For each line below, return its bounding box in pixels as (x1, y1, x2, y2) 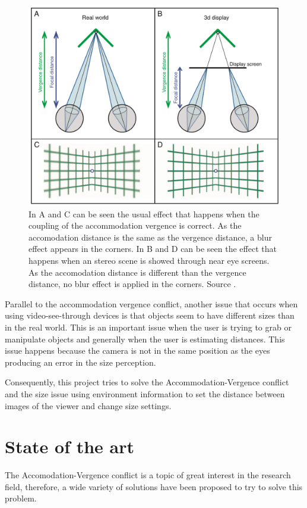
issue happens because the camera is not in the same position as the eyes (5, 344, 270, 357)
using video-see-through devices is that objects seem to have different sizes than (5, 309, 295, 322)
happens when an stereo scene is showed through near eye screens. (29, 254, 270, 267)
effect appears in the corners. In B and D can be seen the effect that (29, 242, 277, 255)
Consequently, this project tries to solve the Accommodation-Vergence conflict (5, 376, 289, 388)
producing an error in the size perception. (5, 356, 156, 368)
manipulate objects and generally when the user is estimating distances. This (5, 332, 285, 345)
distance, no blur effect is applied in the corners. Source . (29, 278, 236, 290)
